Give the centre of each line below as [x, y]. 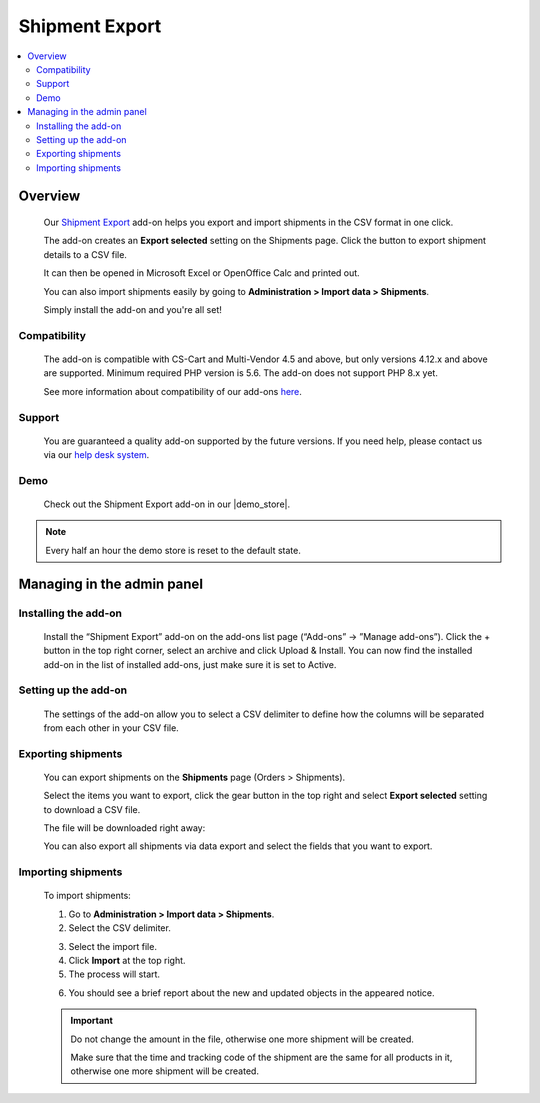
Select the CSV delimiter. [120, 928]
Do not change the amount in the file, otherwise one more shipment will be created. [242, 1039]
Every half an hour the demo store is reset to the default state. [173, 550]
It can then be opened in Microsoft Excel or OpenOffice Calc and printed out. [201, 273]
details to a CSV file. [85, 254]
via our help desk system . [96, 455]
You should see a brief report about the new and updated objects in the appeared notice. [251, 992]
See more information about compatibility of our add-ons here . [172, 391]
